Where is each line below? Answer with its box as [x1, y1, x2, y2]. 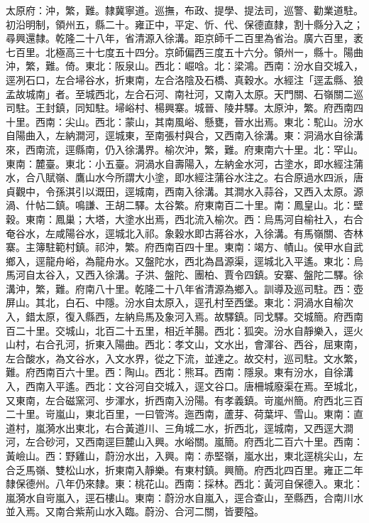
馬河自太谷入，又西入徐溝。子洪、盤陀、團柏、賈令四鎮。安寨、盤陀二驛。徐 [6, 267, 363, 282]
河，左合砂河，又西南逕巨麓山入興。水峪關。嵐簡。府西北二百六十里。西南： [6, 434, 363, 449]
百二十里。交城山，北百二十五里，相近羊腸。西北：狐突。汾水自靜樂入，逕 [6, 323, 353, 338]
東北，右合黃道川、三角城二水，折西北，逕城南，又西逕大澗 [75, 420, 353, 435]
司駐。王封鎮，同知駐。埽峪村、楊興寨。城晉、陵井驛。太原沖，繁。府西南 [6, 100, 353, 115]
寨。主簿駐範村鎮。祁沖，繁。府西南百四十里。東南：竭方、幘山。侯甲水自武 [6, 239, 363, 254]
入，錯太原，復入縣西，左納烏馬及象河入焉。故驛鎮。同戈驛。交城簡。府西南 [6, 309, 363, 324]
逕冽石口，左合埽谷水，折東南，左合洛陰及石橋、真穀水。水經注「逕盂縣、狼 [6, 72, 363, 87]
